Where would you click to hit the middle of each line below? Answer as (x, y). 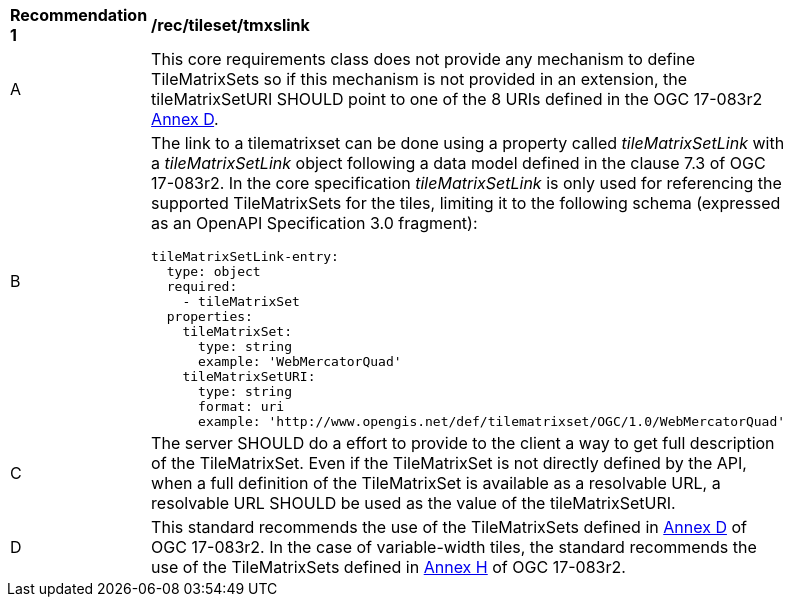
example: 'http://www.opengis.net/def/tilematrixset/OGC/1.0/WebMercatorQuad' (492, 421)
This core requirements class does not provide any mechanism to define (423, 59)
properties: (209, 316)
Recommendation (79, 15)
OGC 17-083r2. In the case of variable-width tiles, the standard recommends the (454, 547)
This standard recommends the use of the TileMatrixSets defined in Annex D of (449, 527)
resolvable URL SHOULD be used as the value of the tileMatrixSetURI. (413, 503)
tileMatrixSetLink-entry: (245, 256)
